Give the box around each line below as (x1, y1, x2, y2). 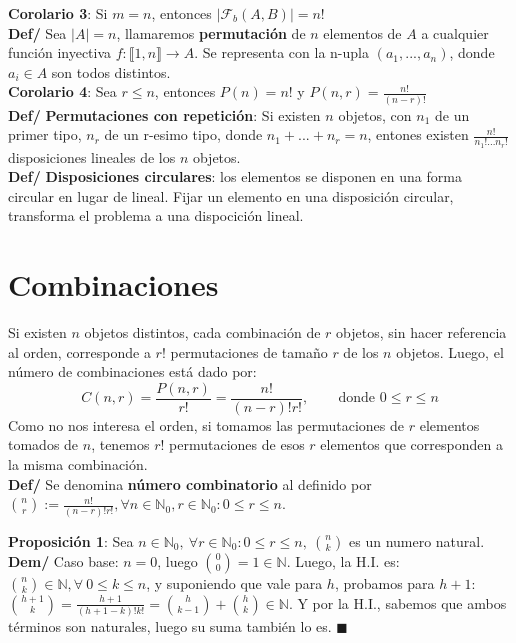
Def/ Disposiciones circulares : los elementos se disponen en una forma (8, 166, 462, 187)
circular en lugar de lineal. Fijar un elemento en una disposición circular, (8, 185, 454, 206)
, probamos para (334, 572, 435, 593)
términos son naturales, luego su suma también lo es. (8, 615, 332, 636)
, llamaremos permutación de (116, 22, 306, 43)
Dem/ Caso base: (8, 550, 119, 571)
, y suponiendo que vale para (146, 572, 323, 593)
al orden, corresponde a (8, 341, 151, 362)
